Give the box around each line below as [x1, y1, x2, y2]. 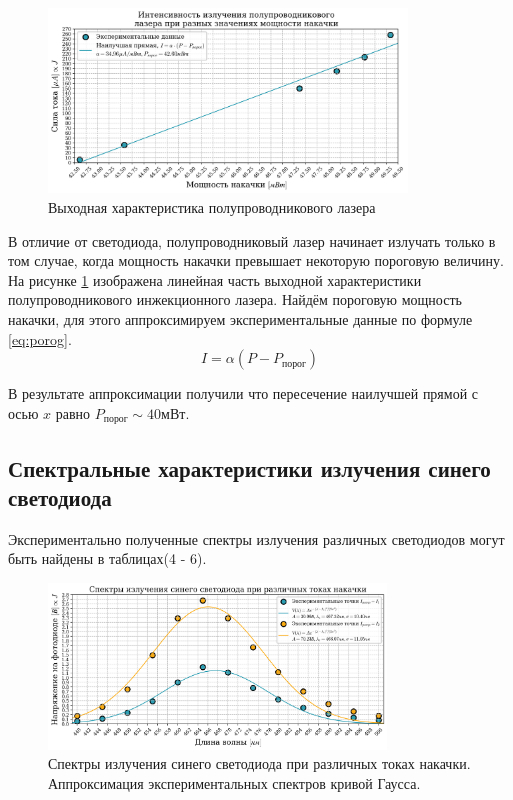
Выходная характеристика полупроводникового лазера [48, 197, 376, 218]
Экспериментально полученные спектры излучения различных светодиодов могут [8, 528, 505, 549]
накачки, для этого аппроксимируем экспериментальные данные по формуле [8, 309, 473, 330]
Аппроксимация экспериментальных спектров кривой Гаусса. [48, 773, 421, 793]
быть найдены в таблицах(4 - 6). [8, 548, 207, 569]
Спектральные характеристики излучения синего [8, 452, 491, 483]
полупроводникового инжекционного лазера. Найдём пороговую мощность [8, 289, 462, 310]
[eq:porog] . [8, 328, 72, 349]
